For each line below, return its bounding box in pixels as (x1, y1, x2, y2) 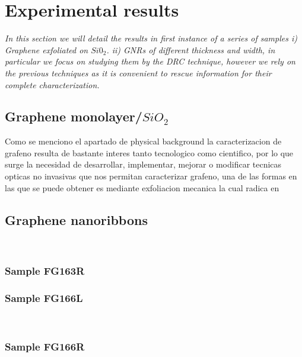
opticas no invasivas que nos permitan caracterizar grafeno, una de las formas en (5, 170, 297, 182)
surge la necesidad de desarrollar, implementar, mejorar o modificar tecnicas (5, 158, 282, 171)
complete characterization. (5, 78, 100, 91)
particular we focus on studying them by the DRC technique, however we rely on (5, 55, 295, 67)
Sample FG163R (5, 263, 85, 278)
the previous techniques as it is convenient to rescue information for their (5, 66, 272, 79)
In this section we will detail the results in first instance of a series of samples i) (5, 32, 297, 44)
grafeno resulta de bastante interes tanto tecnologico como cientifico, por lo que (5, 146, 294, 159)
